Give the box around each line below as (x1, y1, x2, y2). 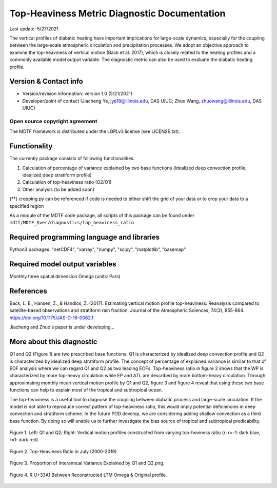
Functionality (9, 142, 53, 151)
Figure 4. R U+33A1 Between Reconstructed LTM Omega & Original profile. (9, 472, 167, 478)
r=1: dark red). (9, 437, 39, 443)
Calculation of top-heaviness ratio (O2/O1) (22, 179, 112, 185)
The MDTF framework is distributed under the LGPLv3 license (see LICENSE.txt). (9, 128, 181, 134)
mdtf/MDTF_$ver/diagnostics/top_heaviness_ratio (9, 220, 134, 226)
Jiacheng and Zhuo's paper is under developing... (9, 324, 115, 330)
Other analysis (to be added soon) (22, 186, 95, 192)
